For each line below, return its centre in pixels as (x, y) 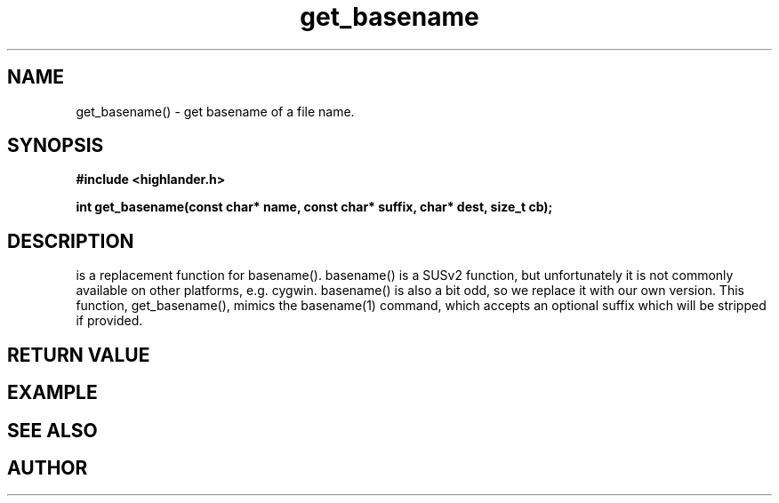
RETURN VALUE (79, 355)
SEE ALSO (52, 430)
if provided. (109, 321)
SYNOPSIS (56, 146)
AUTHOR (48, 467)
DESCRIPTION (71, 241)
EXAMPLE (52, 393)
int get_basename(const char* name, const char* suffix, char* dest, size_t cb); (314, 207)
